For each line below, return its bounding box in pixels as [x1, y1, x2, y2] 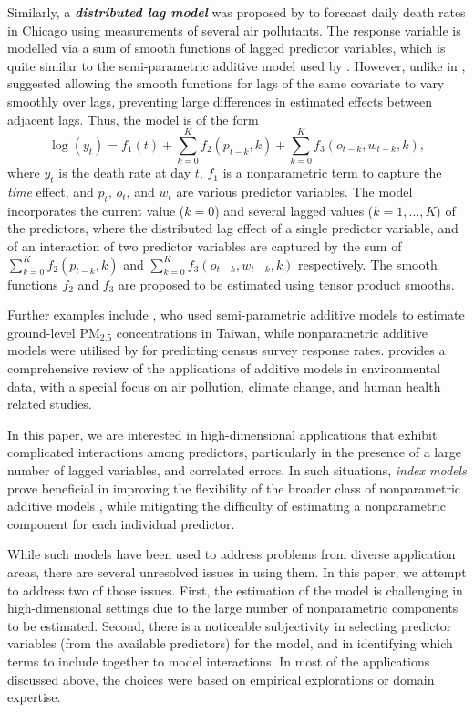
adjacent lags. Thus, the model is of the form [7, 109, 259, 128]
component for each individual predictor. [7, 514, 235, 533]
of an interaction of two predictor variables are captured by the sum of [7, 237, 402, 256]
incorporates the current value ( [7, 200, 185, 219]
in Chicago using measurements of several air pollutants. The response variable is [7, 20, 461, 39]
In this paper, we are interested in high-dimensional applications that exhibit [7, 424, 438, 443]
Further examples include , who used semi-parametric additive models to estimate [7, 305, 465, 324]
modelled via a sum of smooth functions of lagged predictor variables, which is [7, 38, 446, 57]
